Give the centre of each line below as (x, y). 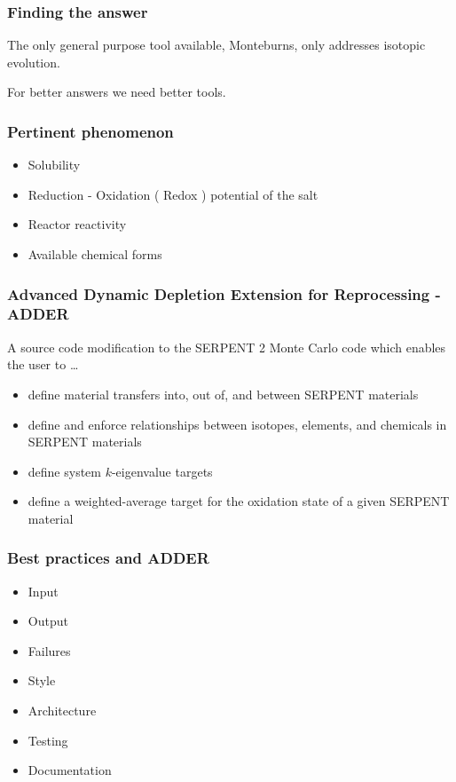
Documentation (70, 770)
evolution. (34, 62)
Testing (48, 740)
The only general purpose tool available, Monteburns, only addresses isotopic (216, 45)
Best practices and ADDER (108, 558)
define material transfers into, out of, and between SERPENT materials (223, 394)
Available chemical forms (95, 254)
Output (48, 621)
